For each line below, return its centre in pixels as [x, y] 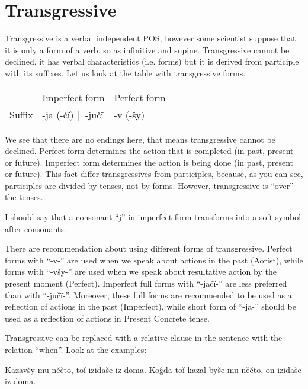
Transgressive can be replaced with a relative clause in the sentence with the [144, 338]
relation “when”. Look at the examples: [76, 349]
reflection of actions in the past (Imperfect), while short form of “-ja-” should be [151, 306]
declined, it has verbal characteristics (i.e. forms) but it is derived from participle [152, 61]
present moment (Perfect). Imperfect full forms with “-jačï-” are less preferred [146, 283]
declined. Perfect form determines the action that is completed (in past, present [149, 151]
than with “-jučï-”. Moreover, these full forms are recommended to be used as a [148, 295]
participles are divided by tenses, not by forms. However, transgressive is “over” [149, 185]
